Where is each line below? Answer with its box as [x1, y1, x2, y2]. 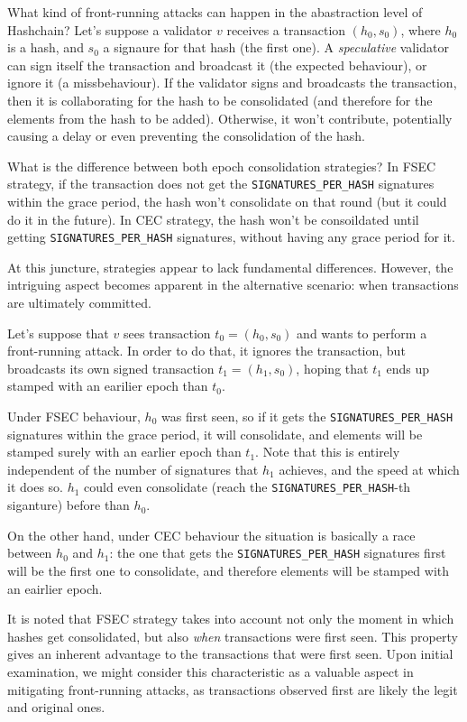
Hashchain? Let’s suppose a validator [7, 20, 213, 39]
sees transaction [123, 323, 211, 342]
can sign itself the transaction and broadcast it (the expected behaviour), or [7, 55, 427, 74]
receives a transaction [226, 20, 346, 39]
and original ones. [7, 698, 105, 717]
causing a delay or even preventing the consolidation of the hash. [7, 126, 365, 145]
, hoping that [296, 358, 369, 377]
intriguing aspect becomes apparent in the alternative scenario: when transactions [7, 275, 459, 294]
